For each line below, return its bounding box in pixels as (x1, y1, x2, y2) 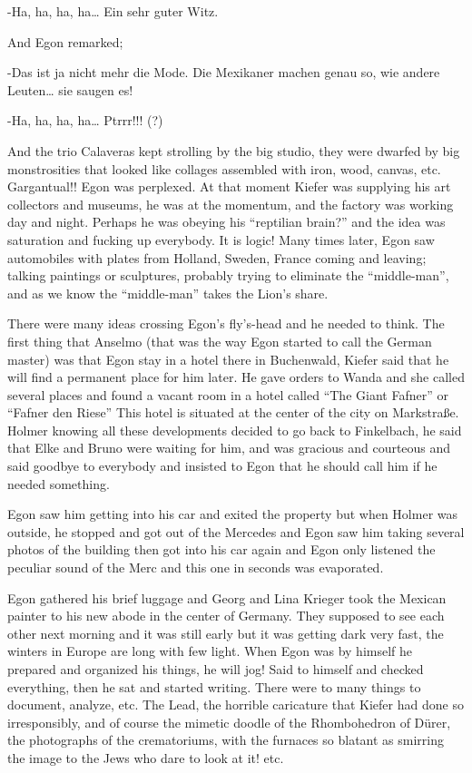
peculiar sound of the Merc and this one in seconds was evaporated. (7, 558, 384, 577)
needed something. (7, 474, 110, 493)
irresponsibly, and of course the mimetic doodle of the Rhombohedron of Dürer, (7, 712, 451, 731)
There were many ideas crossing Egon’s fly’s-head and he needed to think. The (7, 314, 445, 333)
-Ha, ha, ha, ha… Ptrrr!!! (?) (7, 111, 163, 130)
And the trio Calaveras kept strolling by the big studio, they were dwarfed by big (7, 141, 460, 160)
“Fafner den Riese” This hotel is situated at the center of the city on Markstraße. (7, 403, 459, 422)
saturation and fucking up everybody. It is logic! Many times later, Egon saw (7, 230, 435, 249)
